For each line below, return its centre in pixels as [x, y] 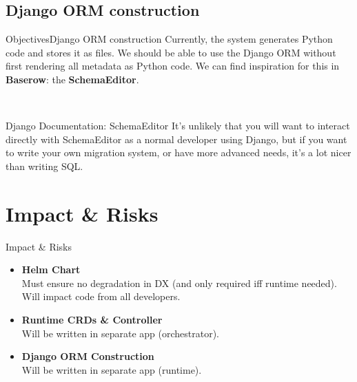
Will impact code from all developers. [101, 296]
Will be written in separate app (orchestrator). [120, 333]
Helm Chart [51, 269]
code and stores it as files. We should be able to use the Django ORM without [171, 52]
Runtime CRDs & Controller [92, 320]
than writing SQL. [44, 166]
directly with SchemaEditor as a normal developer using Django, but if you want [176, 139]
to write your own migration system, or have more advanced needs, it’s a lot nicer [178, 152]
